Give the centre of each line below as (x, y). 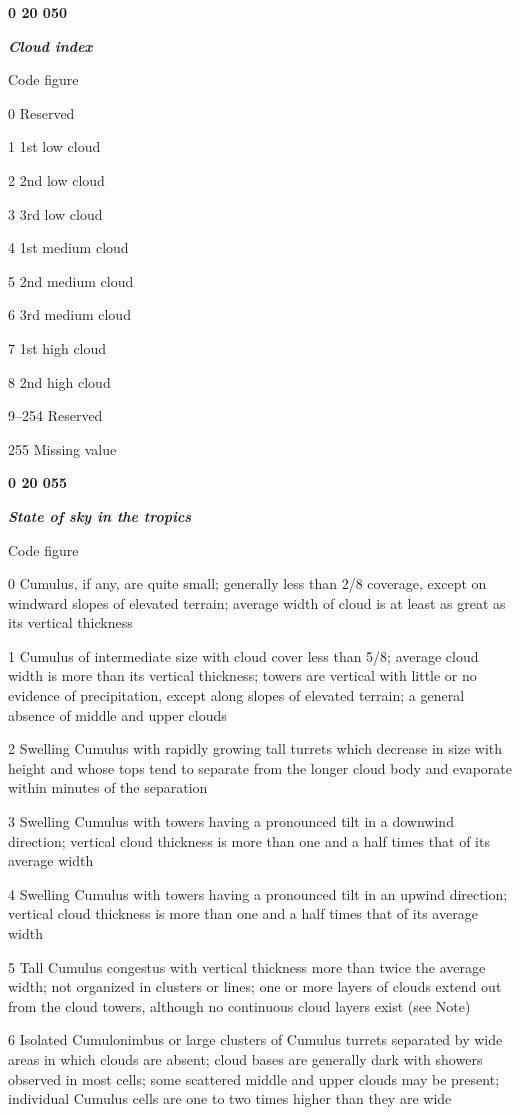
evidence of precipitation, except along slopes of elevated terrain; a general (236, 695)
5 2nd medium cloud (71, 280)
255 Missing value (62, 448)
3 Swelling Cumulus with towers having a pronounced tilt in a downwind (231, 821)
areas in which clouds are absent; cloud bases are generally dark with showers (245, 1058)
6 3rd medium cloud (69, 314)
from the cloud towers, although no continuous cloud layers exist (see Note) (239, 1005)
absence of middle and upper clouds (117, 714)
